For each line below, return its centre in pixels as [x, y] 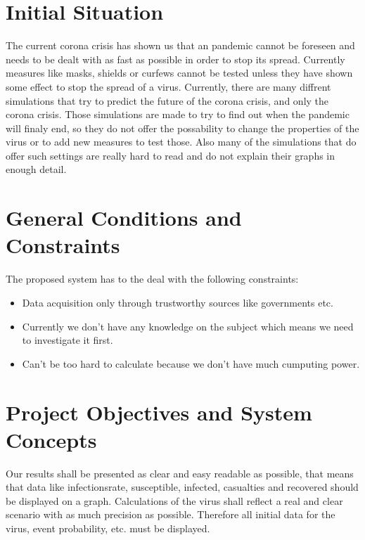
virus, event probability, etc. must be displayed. [108, 528]
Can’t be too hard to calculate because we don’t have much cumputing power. [191, 363]
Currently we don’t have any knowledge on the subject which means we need [188, 326]
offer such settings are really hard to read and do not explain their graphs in [171, 155]
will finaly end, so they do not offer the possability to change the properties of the [182, 128]
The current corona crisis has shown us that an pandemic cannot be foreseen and [180, 45]
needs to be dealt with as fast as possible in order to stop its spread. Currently [175, 59]
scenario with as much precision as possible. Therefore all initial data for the [171, 514]
